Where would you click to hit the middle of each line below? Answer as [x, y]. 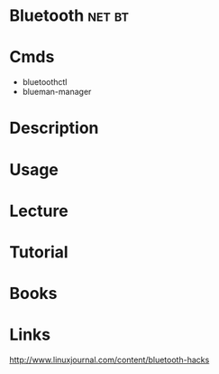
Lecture [39, 211]
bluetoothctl [45, 82]
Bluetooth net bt [69, 16]
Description [54, 128]
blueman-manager [57, 92]
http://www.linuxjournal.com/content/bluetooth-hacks [109, 360]
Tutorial [39, 252]
